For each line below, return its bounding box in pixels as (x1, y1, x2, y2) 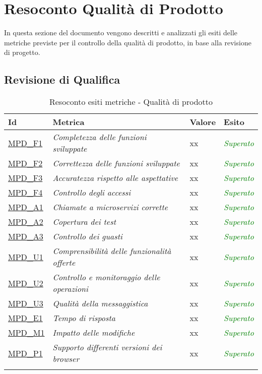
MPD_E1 (8, 312, 43, 324)
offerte (52, 257, 76, 269)
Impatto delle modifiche (52, 327, 135, 339)
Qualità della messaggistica (52, 297, 148, 309)
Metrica (52, 116, 85, 128)
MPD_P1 (8, 347, 43, 359)
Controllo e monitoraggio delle (52, 271, 160, 283)
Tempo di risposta (52, 312, 115, 324)
